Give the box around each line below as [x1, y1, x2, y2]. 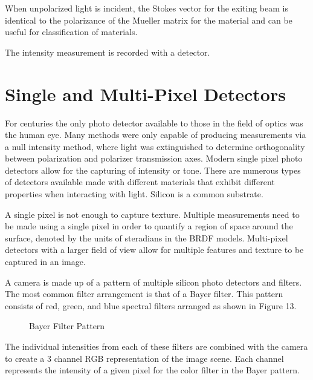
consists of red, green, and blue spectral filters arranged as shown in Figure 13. [5, 299, 297, 312]
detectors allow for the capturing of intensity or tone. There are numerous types [5, 163, 301, 176]
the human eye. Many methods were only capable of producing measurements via [5, 128, 306, 141]
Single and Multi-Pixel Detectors [5, 81, 286, 106]
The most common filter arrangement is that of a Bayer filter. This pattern [5, 287, 283, 300]
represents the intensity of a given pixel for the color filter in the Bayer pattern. [5, 364, 300, 376]
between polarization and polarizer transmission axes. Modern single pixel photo [5, 152, 303, 165]
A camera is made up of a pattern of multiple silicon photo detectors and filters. [5, 275, 302, 288]
